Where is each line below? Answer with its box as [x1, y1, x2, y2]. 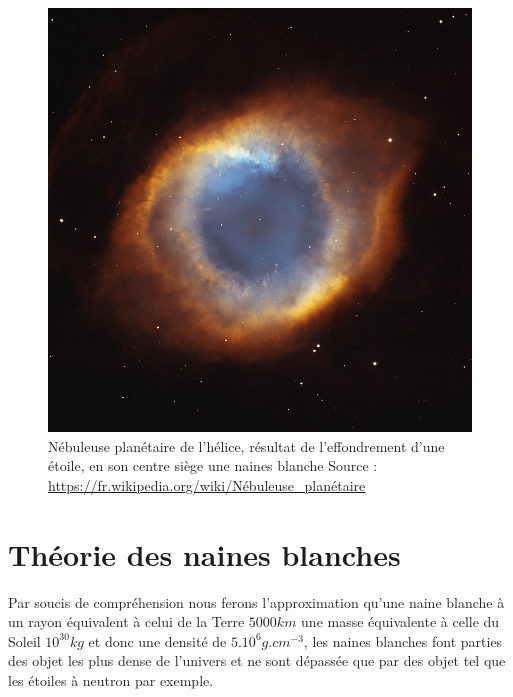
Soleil [8, 630, 41, 651]
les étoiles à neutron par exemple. [8, 669, 214, 690]
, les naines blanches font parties [303, 630, 503, 651]
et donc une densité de [88, 630, 227, 651]
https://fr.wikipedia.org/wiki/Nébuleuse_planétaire [48, 474, 366, 495]
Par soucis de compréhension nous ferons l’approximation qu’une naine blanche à [8, 591, 505, 612]
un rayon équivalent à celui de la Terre [8, 611, 245, 632]
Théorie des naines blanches [8, 533, 401, 574]
